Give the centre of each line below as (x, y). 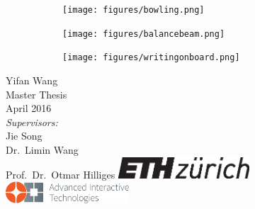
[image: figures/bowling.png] (134, 10)
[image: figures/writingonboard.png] (151, 58)
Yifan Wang (32, 80)
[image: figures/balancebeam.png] (144, 34)
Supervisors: (32, 122)
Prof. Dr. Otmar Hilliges (61, 174)
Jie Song (24, 136)
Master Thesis (36, 94)
